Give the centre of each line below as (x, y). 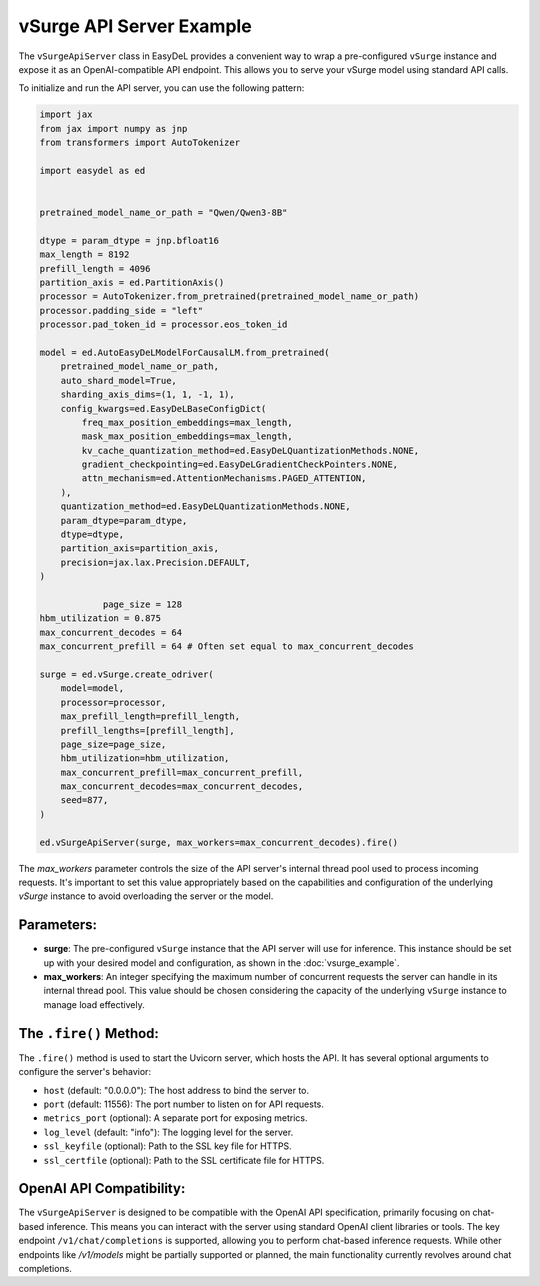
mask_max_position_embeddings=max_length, (187, 436)
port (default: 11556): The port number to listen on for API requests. (183, 1104)
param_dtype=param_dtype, (124, 520)
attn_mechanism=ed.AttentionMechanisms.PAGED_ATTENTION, (224, 478)
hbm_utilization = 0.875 (100, 618)
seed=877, (84, 800)
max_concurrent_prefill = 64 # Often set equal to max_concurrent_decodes (227, 646)
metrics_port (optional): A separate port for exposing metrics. (175, 1118)
